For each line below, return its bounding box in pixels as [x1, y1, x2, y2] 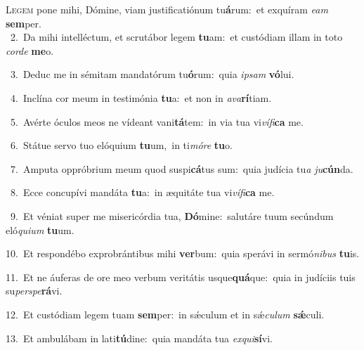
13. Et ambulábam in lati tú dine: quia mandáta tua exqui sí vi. [6, 330, 273, 345]
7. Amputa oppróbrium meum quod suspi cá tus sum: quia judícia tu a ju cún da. [10, 161, 353, 176]
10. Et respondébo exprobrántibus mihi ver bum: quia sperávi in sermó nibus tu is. [6, 246, 360, 261]
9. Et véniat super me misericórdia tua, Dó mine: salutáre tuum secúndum [10, 208, 334, 223]
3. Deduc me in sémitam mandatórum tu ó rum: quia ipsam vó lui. [10, 67, 294, 82]
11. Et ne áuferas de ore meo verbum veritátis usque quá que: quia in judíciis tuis [6, 269, 356, 284]
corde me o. [6, 43, 54, 58]
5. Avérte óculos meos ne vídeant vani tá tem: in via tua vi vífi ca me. [10, 114, 304, 129]
